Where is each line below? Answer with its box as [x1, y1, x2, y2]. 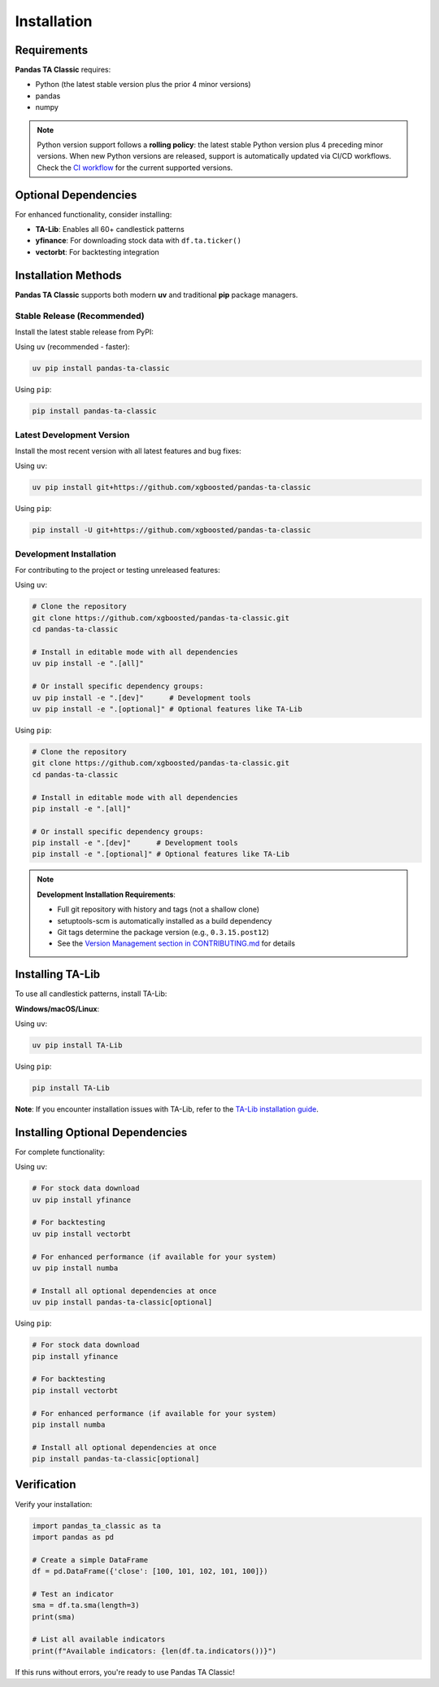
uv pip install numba [32, 1264, 119, 1273]
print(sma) [32, 1612, 76, 1621]
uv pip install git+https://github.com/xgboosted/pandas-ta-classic [32, 483, 311, 492]
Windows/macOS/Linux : [15, 1003, 100, 1013]
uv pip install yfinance [32, 1195, 132, 1204]
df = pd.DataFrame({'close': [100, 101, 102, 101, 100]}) [32, 1567, 268, 1576]
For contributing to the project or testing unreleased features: [15, 566, 220, 575]
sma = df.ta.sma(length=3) [32, 1601, 140, 1611]
